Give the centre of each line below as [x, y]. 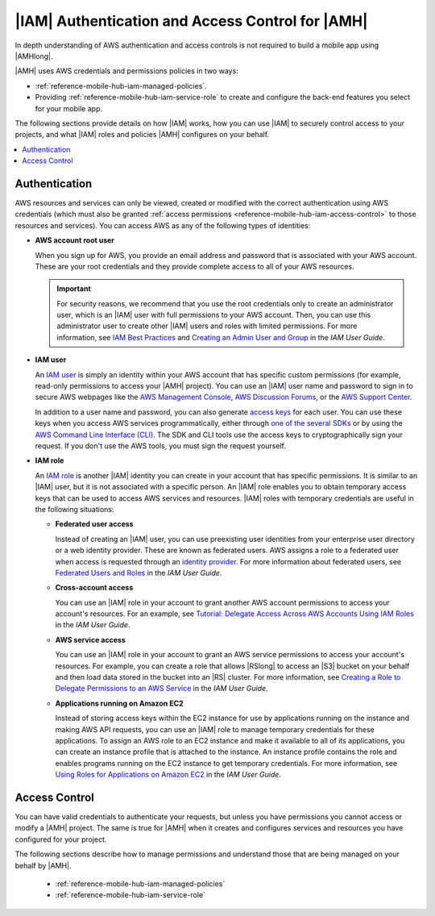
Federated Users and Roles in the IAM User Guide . [139, 572]
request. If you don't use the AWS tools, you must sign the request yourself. [160, 446]
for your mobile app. [68, 108]
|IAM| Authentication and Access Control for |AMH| [191, 21]
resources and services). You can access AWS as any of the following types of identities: [163, 225]
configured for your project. [61, 839]
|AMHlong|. [34, 56]
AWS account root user [75, 240]
